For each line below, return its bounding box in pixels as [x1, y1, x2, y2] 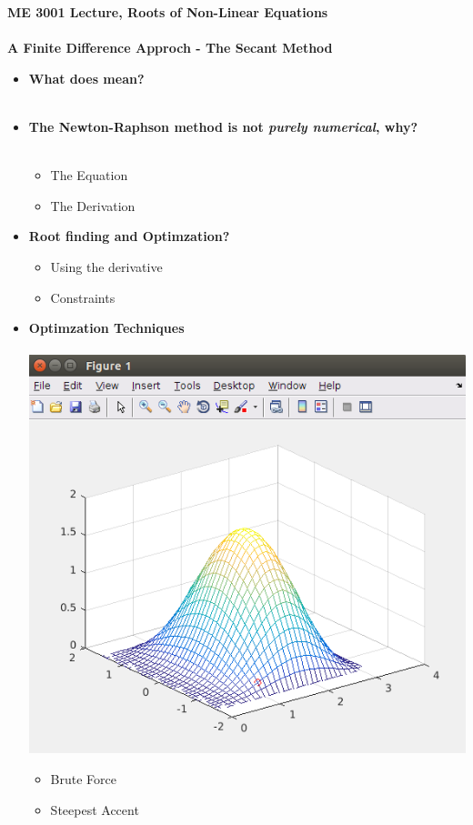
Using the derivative [50, 257, 163, 276]
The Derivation [50, 196, 136, 215]
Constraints [50, 287, 116, 307]
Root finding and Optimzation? [28, 226, 230, 246]
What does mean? [28, 68, 145, 87]
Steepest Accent [50, 800, 139, 819]
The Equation [50, 166, 128, 185]
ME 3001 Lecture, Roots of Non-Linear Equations [7, 3, 328, 21]
